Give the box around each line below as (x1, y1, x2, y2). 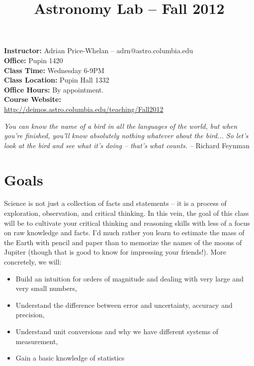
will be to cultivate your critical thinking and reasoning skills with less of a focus (4, 217, 250, 228)
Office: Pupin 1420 (4, 55, 63, 65)
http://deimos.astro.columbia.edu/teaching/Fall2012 (4, 103, 164, 114)
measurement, (15, 336, 58, 346)
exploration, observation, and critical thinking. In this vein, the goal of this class (4, 208, 249, 218)
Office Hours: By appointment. (4, 84, 104, 94)
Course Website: (4, 94, 61, 104)
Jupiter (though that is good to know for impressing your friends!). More (4, 247, 226, 257)
